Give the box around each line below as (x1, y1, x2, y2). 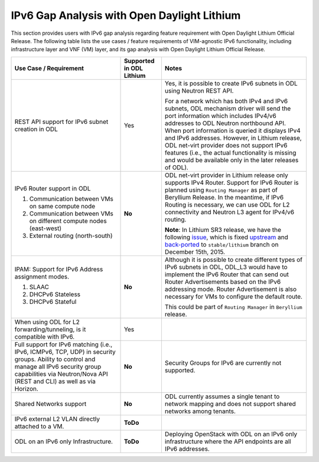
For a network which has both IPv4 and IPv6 (164, 97, 288, 105)
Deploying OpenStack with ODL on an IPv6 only (164, 430, 298, 438)
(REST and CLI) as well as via (14, 377, 96, 385)
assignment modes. (14, 272, 70, 280)
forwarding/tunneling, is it (14, 325, 86, 333)
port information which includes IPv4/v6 (164, 112, 277, 120)
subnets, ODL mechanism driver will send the (164, 104, 291, 112)
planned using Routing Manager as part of (164, 186, 278, 194)
